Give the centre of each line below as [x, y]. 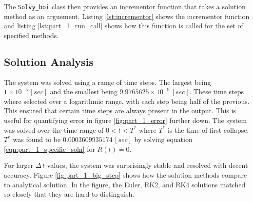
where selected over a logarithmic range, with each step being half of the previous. [127, 101]
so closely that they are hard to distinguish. [69, 194]
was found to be [37, 139]
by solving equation [163, 139]
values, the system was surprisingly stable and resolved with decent [147, 165]
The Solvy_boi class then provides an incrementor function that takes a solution [125, 6]
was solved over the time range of [54, 130]
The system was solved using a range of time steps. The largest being [107, 82]
